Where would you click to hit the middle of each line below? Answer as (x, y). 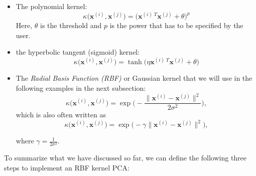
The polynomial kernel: (51, 6)
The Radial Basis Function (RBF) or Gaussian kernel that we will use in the (134, 78)
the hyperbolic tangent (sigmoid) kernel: (78, 52)
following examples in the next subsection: (81, 87)
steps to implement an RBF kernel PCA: (67, 167)
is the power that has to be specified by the (176, 25)
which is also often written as (61, 115)
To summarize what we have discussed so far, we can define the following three (125, 158)
